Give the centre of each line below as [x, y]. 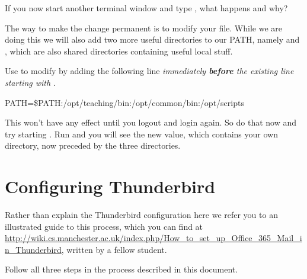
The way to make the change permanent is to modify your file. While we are [143, 28]
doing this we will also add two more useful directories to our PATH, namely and [152, 39]
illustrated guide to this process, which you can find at [104, 226]
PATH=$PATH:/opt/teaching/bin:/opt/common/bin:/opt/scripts [124, 102]
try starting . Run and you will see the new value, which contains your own [141, 134]
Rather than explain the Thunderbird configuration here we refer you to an [141, 215]
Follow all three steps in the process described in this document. [121, 269]
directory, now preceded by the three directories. [93, 145]
